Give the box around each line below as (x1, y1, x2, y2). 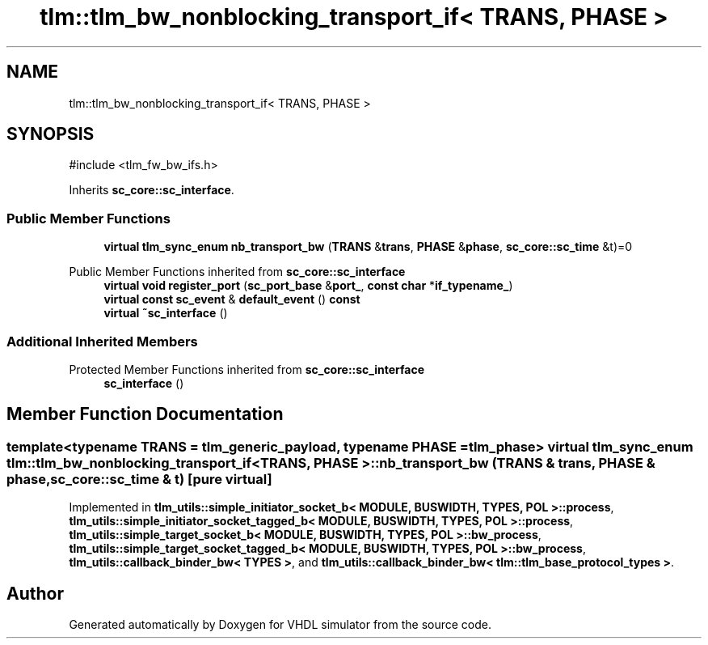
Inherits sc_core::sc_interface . (69, 183, 234, 197)
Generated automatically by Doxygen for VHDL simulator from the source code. (69, 617, 492, 631)
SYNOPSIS (6, 124, 95, 145)
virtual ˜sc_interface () (103, 306, 228, 320)
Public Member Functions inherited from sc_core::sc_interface (69, 265, 406, 279)
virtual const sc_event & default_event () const (103, 292, 360, 307)
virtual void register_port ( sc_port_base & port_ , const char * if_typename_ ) (103, 278, 513, 293)
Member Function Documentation (6, 404, 284, 425)
